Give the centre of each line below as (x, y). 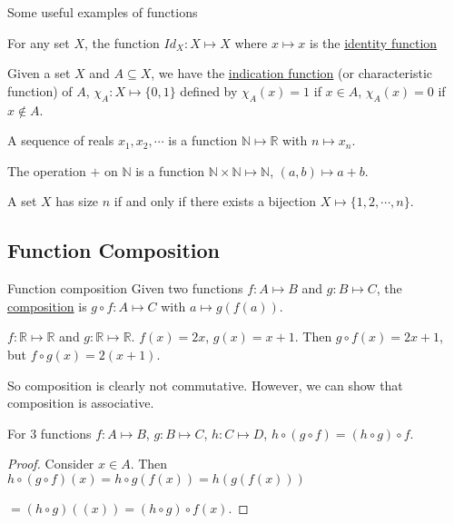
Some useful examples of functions (103, 12)
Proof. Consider (51, 464)
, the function (122, 42)
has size (77, 201)
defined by (209, 90)
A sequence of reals (61, 140)
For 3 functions (49, 433)
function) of (40, 90)
